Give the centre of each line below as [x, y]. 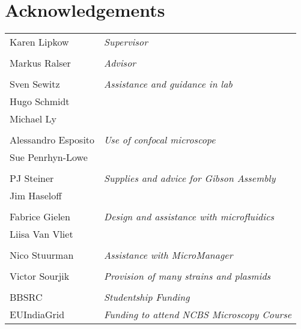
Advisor [120, 63]
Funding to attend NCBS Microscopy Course [198, 315]
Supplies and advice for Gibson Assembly [190, 178]
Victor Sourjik [40, 276]
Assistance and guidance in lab [168, 84]
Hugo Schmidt [40, 101]
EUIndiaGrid [37, 315]
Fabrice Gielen [40, 217]
